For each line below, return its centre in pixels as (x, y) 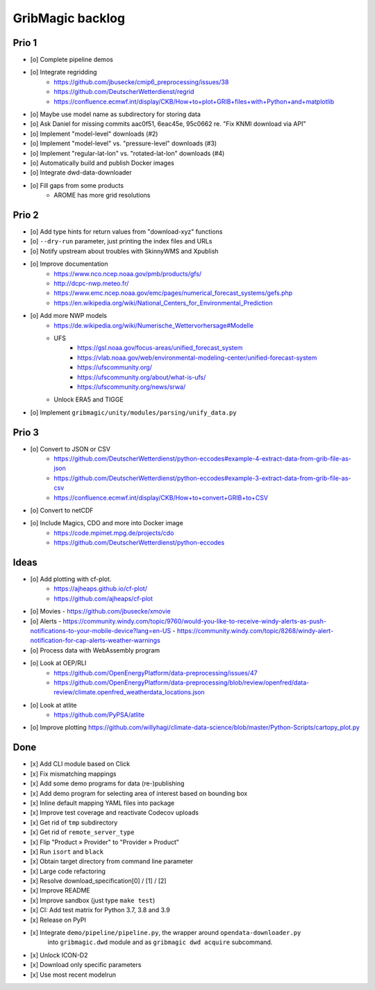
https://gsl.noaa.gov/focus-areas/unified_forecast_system (160, 348)
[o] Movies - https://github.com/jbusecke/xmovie (100, 612)
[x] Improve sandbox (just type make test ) (93, 900)
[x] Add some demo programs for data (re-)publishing (107, 783)
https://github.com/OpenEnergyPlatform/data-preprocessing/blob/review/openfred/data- (182, 682)
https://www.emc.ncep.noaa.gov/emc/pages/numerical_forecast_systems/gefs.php (173, 293)
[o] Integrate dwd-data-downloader (81, 173)
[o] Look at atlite (53, 705)
